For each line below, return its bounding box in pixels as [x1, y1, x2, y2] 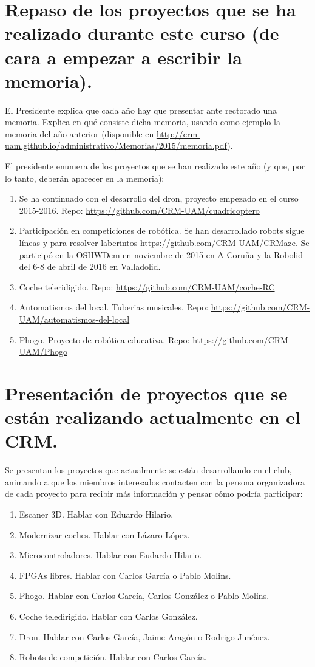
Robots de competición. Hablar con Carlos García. [19, 651, 207, 663]
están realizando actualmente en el [5, 405, 300, 429]
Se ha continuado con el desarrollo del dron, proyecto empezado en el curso [19, 192, 299, 205]
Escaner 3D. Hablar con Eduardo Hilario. [19, 508, 174, 521]
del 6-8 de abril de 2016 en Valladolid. [19, 260, 161, 273]
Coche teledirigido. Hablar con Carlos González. [19, 610, 198, 623]
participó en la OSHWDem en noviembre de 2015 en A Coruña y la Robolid [19, 248, 303, 261]
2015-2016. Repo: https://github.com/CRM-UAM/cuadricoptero [19, 204, 260, 216]
